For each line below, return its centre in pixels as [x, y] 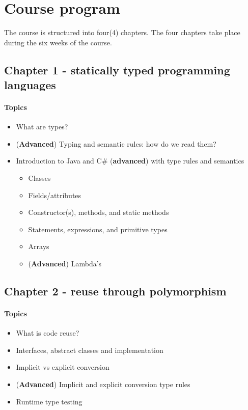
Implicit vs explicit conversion [63, 367]
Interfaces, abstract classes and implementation [90, 350]
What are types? [42, 127]
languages [30, 85]
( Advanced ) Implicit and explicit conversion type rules [103, 384]
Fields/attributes [55, 195]
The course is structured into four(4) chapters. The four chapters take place [122, 32]
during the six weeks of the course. [58, 42]
